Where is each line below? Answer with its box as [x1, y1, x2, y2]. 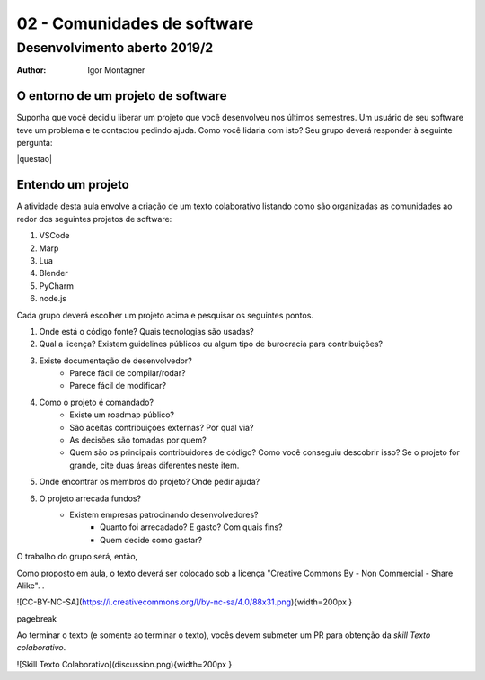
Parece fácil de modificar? [69, 380, 166, 391]
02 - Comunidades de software [16, 13, 254, 33]
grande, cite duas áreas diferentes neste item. [69, 460, 240, 470]
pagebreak [16, 613, 57, 624]
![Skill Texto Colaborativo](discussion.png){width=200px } [16, 658, 233, 669]
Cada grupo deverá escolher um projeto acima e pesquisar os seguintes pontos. [16, 309, 314, 320]
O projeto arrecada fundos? [39, 493, 142, 504]
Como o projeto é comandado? [39, 397, 154, 407]
